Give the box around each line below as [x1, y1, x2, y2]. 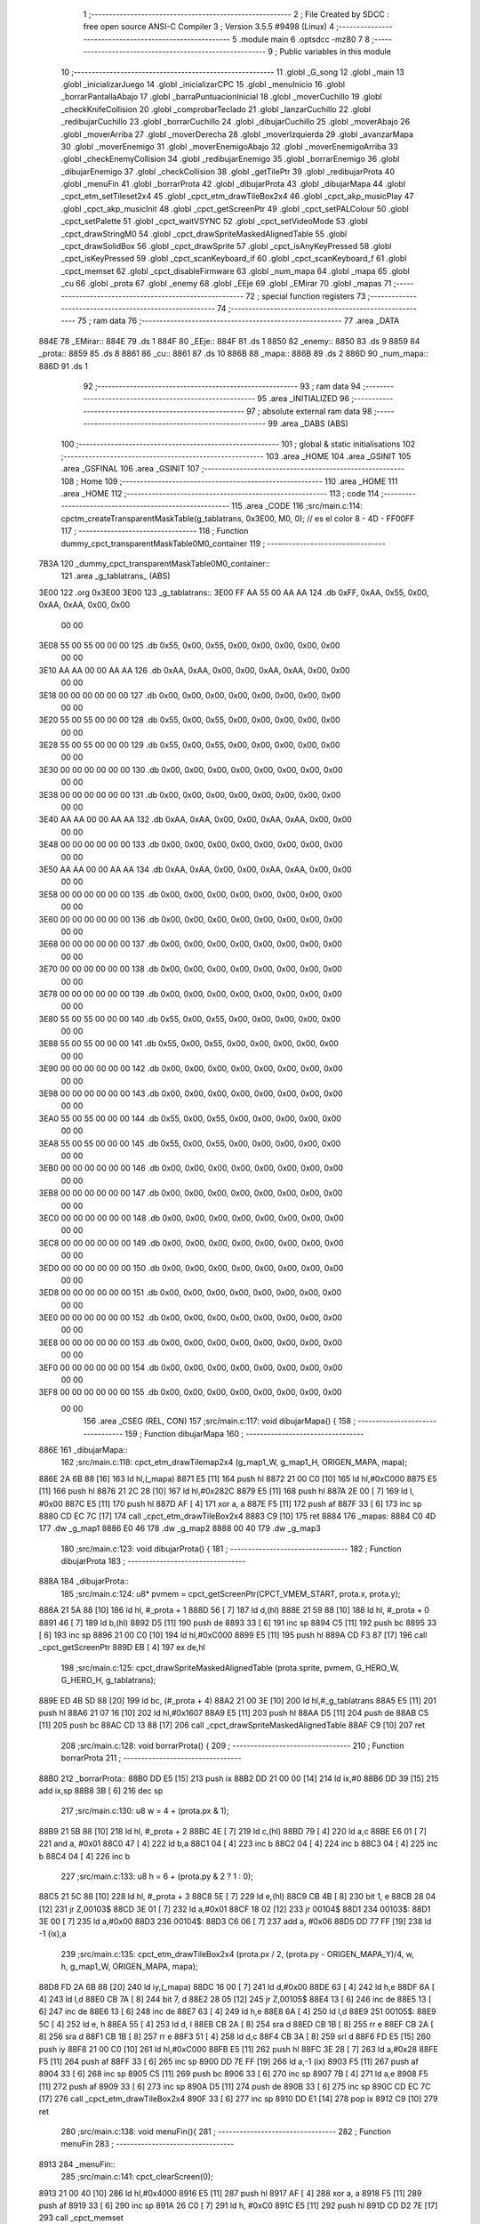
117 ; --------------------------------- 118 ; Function [60, 526, 249, 536]
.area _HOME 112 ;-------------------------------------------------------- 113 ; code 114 [60, 488, 380, 499]
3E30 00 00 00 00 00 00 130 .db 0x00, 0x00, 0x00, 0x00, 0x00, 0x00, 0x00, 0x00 [38, 764, 343, 775]
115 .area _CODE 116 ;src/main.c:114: [231, 501, 364, 512]
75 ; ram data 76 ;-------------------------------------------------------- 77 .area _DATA [76, 316, 400, 326]
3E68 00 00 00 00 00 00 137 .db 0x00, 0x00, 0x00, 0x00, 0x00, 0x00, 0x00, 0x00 [38, 939, 342, 949]
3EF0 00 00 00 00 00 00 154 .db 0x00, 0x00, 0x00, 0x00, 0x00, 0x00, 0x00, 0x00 [38, 1362, 343, 1373]
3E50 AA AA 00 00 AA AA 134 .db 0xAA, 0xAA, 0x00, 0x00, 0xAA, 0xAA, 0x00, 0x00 [38, 864, 352, 874]
